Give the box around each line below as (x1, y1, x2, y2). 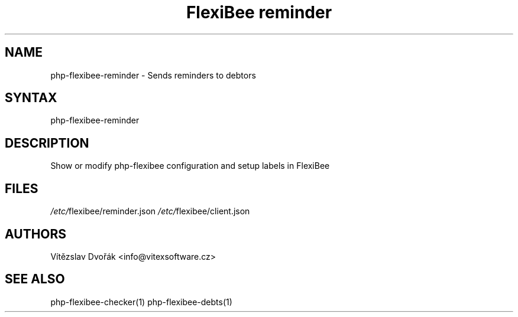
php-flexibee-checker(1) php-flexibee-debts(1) (50, 296, 232, 307)
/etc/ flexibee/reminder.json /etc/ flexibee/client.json (50, 206, 250, 217)
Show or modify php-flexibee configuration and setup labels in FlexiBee (50, 161, 330, 171)
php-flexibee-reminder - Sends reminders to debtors (50, 70, 256, 80)
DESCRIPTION (5, 135, 89, 151)
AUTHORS (5, 226, 67, 241)
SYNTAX (5, 90, 57, 106)
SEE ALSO (5, 272, 65, 287)
